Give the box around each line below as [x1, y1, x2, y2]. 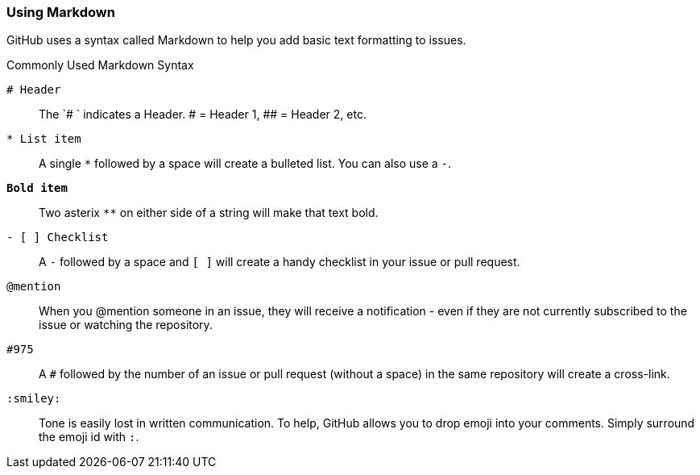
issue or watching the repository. [39, 318, 213, 332]
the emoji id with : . [39, 430, 139, 444]
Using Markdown [6, 4, 115, 20]
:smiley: [6, 392, 61, 406]
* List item [6, 132, 81, 146]
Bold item [6, 181, 68, 195]
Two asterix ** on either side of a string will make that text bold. [39, 206, 379, 220]
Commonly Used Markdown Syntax [6, 58, 194, 73]
